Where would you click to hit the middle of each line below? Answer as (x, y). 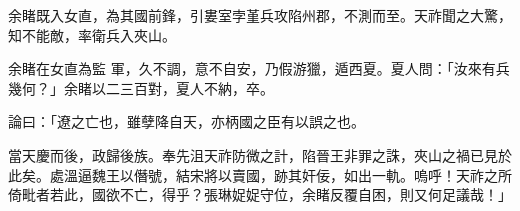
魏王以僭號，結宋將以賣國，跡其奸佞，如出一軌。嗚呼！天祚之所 (301, 174)
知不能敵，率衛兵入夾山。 (92, 34)
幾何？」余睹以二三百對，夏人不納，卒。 (141, 87)
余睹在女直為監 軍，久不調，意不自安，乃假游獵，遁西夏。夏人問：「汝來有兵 (259, 68)
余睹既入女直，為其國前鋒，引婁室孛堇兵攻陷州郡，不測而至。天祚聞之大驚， (260, 15)
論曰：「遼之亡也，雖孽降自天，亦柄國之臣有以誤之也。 (186, 121)
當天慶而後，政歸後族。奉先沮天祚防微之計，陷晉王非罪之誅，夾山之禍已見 (253, 154)
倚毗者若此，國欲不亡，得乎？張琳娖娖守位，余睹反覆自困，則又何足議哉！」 (260, 194)
